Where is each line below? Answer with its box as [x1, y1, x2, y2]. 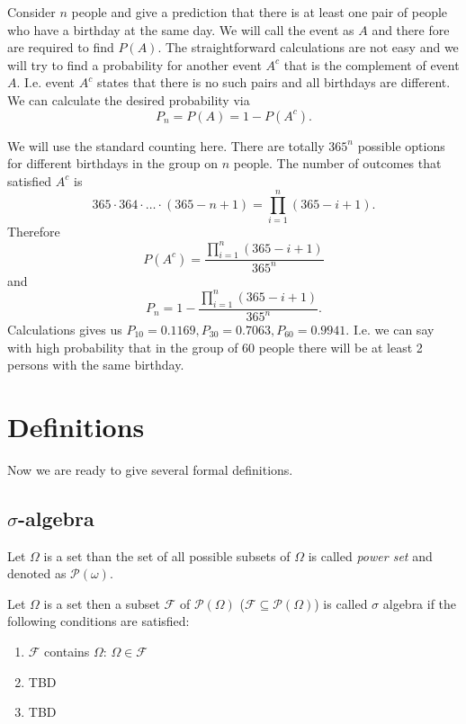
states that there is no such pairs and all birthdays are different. [96, 73, 451, 92]
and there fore [372, 20, 450, 39]
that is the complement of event [283, 55, 460, 74]
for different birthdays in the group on [7, 154, 218, 173]
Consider [7, 3, 56, 21]
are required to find [7, 38, 114, 57]
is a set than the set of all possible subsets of [43, 546, 291, 565]
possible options [357, 136, 445, 155]
